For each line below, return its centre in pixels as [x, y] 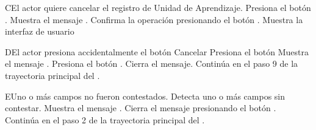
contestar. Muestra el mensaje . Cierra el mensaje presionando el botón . [141, 108]
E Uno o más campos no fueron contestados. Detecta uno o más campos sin [145, 96]
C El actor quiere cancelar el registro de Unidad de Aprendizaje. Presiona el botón [158, 7]
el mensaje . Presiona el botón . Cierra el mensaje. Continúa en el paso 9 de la [152, 63]
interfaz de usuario [40, 31]
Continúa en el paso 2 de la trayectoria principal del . [105, 119]
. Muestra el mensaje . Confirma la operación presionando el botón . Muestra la [154, 19]
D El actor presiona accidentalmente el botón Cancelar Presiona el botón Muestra [157, 51]
